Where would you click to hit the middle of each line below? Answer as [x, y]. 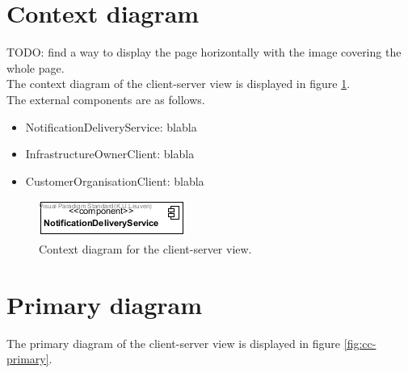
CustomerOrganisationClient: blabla [115, 180]
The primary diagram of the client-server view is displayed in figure [174, 343]
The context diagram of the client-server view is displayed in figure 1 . [179, 84]
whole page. [36, 67]
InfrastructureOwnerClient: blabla [110, 154]
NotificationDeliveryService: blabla [111, 126]
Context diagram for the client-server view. [145, 248]
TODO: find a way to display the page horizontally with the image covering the [204, 52]
